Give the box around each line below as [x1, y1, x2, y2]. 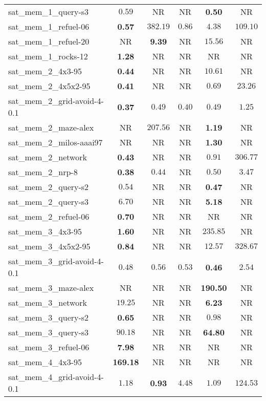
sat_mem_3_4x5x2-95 [8, 240, 91, 252]
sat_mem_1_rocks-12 [8, 50, 88, 62]
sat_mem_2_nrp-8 [8, 166, 78, 178]
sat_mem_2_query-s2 [8, 181, 89, 193]
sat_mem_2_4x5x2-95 [8, 80, 91, 92]
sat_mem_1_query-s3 [8, 6, 89, 17]
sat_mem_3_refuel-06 [8, 341, 90, 353]
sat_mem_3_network [8, 297, 87, 308]
